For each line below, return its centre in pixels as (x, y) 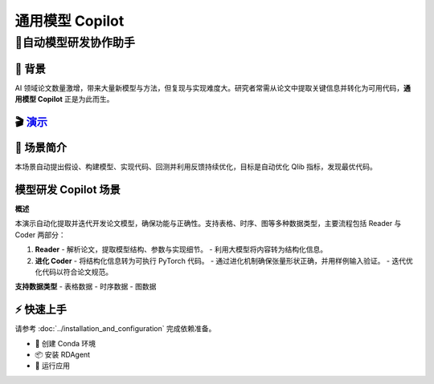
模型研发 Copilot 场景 (68, 190)
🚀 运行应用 (53, 366)
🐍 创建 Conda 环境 (66, 343)
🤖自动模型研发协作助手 (75, 42)
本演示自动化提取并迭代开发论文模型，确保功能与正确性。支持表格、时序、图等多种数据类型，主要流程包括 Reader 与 (208, 224)
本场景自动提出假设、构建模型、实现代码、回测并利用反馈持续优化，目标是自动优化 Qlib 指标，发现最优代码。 (196, 167)
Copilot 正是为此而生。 (76, 99)
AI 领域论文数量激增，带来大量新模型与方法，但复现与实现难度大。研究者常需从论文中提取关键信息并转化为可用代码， (209, 87)
